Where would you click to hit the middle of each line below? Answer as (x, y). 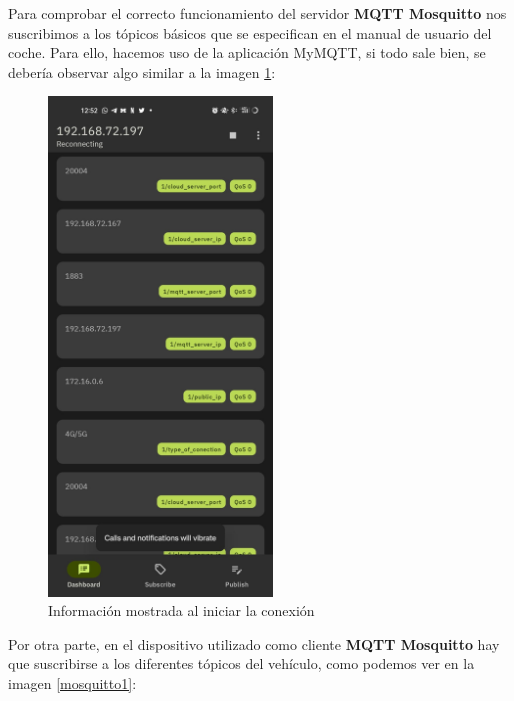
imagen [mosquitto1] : (72, 682)
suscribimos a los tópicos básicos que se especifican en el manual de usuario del (250, 32)
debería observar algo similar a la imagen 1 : (142, 71)
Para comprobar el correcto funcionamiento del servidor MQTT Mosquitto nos (257, 13)
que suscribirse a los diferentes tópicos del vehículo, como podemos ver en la (241, 663)
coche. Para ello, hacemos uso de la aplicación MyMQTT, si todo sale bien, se (247, 52)
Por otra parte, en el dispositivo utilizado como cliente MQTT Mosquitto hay (254, 643)
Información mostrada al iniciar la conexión (181, 610)
